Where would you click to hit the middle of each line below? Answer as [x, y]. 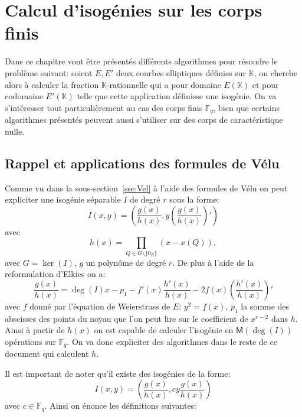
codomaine [24, 96]
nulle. [15, 131]
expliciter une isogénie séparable [63, 199]
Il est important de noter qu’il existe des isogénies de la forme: [118, 373]
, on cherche [275, 72]
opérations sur [30, 341]
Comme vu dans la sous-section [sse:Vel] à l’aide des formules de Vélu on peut [146, 188]
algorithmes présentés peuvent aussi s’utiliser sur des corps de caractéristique [144, 120]
